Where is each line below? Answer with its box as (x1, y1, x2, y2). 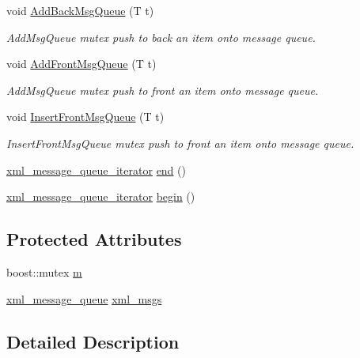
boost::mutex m (6, 263, 82, 280)
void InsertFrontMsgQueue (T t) (6, 108, 165, 125)
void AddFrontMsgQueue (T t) (6, 55, 157, 72)
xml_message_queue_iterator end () (6, 161, 186, 178)
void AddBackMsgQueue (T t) (6, 2, 154, 18)
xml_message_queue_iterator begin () (6, 188, 195, 205)
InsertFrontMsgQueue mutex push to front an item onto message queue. (6, 134, 354, 151)
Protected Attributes (6, 227, 182, 251)
